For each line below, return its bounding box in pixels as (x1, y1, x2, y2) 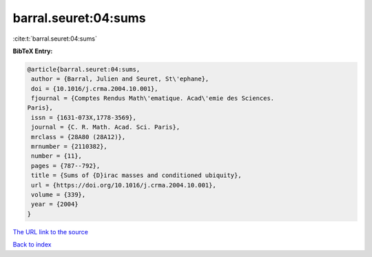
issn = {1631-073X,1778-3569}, (31, 114, 137, 121)
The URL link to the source (12, 227, 89, 236)
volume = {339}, (31, 191, 86, 198)
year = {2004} (31, 201, 79, 208)
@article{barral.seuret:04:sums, (27, 65, 141, 73)
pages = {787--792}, (31, 162, 101, 169)
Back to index (12, 240, 52, 249)
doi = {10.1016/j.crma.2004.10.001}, (31, 85, 158, 92)
